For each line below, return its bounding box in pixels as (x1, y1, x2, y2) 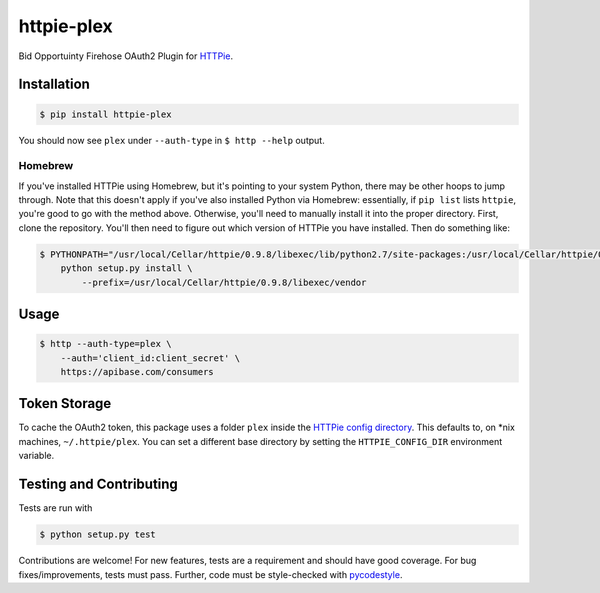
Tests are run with (18, 502, 93, 514)
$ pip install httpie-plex (39, 108, 172, 120)
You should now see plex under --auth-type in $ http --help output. (18, 134, 325, 146)
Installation (18, 76, 90, 93)
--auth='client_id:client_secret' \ (60, 352, 240, 364)
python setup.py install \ (60, 263, 194, 274)
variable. (18, 450, 55, 462)
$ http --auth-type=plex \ (39, 338, 172, 350)
